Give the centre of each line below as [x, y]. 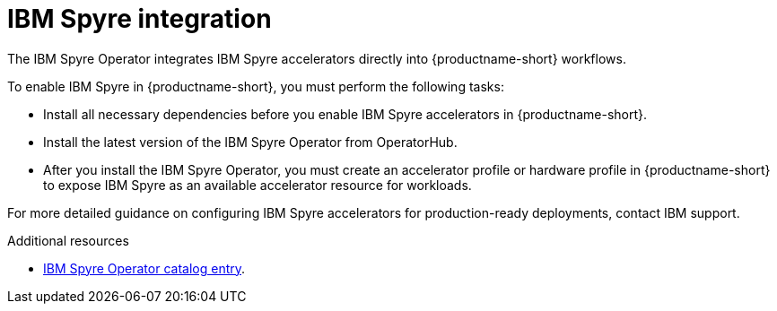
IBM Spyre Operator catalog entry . [144, 268]
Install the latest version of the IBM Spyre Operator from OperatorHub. [250, 142]
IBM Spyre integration [140, 19]
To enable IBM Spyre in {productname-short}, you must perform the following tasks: [256, 86]
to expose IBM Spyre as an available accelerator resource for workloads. [258, 185]
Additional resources [68, 240]
